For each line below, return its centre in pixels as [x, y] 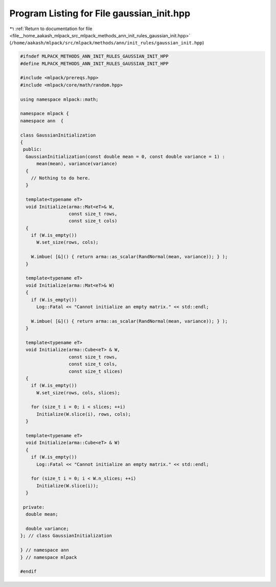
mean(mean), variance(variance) [77, 164]
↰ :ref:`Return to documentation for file [51, 29]
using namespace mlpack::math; [60, 99]
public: [33, 149]
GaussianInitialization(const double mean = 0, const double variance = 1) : [125, 156]
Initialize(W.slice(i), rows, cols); [84, 414]
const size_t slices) [96, 371]
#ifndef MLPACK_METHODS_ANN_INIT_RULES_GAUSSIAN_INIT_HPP [94, 57]
